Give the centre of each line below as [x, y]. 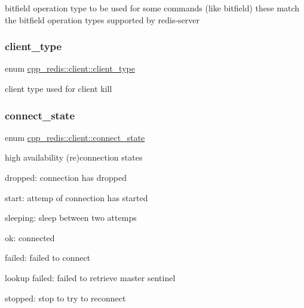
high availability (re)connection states [74, 157]
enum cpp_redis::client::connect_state [75, 137]
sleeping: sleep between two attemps [71, 218]
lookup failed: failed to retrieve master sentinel [90, 277]
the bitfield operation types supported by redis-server [102, 19]
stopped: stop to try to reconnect [65, 298]
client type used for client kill [59, 88]
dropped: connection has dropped [66, 177]
